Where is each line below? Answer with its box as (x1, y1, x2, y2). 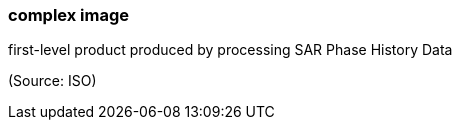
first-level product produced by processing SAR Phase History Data (8, 41, 453, 59)
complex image (8, 5, 130, 25)
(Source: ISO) (8, 72, 97, 90)
